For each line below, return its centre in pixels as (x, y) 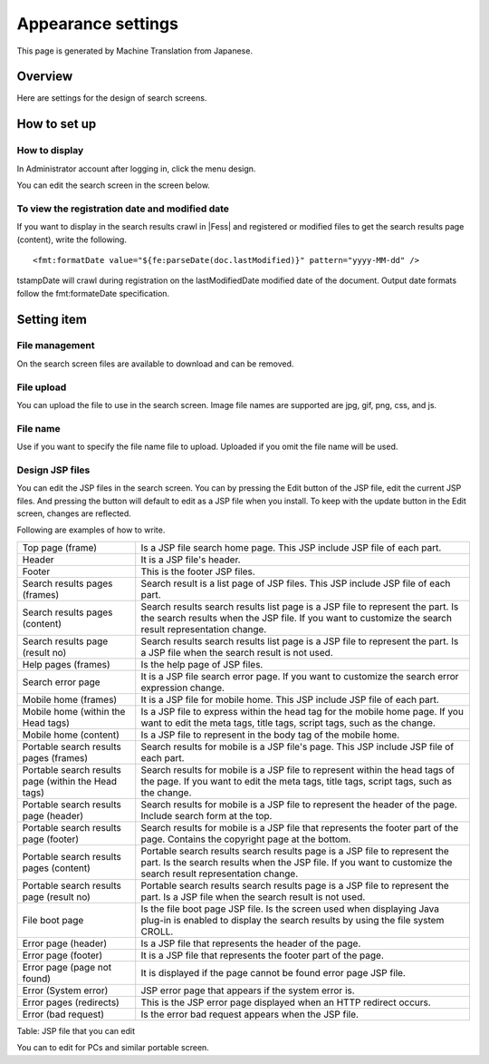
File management (56, 346)
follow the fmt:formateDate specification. (93, 293)
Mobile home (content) (71, 735)
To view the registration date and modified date (123, 209)
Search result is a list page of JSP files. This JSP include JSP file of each (296, 583)
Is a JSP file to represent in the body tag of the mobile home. (270, 735)
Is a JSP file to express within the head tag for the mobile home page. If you (302, 711)
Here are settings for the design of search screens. (112, 98)
